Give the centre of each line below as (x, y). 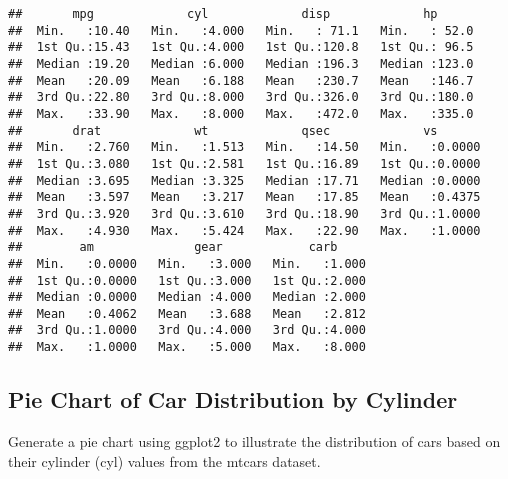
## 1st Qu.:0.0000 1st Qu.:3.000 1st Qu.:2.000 (187, 280)
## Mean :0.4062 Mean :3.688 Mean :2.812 (187, 313)
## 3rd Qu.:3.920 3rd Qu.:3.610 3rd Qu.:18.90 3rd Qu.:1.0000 (244, 213)
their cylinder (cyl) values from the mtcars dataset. (164, 460)
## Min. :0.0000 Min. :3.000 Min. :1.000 (187, 263)
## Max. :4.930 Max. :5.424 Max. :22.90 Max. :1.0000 (244, 230)
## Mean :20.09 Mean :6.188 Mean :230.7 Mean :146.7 (241, 80)
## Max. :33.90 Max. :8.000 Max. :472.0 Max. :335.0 (241, 113)
